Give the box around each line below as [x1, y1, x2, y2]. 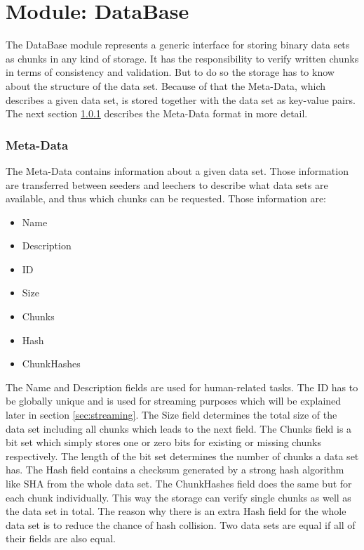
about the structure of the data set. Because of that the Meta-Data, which [6, 78, 326, 93]
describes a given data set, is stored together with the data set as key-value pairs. [6, 92, 356, 107]
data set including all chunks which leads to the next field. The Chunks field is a [6, 421, 352, 436]
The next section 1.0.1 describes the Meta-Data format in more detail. [6, 106, 308, 121]
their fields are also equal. [6, 531, 116, 546]
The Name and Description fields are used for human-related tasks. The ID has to [6, 379, 358, 394]
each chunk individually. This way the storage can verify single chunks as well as [6, 490, 351, 504]
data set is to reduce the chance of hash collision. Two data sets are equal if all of [6, 517, 356, 532]
